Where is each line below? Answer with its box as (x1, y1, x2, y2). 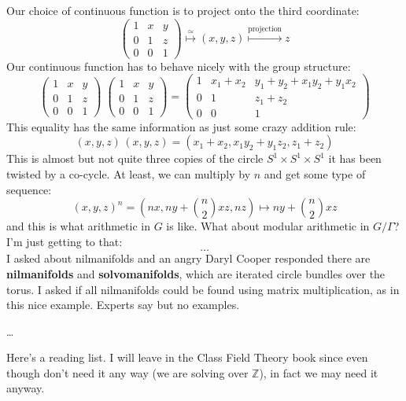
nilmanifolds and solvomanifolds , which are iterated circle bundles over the (6, 265, 386, 281)
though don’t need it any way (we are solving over (6, 364, 249, 381)
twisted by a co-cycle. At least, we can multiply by (6, 165, 251, 182)
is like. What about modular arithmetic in (166, 218, 370, 234)
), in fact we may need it (259, 364, 378, 381)
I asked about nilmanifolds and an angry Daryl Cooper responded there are (6, 250, 371, 267)
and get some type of (264, 165, 366, 182)
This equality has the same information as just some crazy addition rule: (6, 118, 356, 134)
